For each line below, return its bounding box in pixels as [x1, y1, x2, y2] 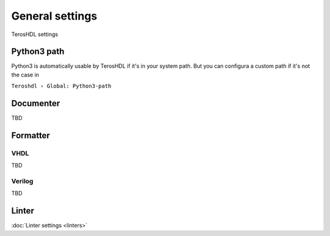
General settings [11, 9, 98, 23]
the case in [11, 71, 40, 78]
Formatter [11, 130, 50, 141]
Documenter [11, 98, 61, 109]
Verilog [11, 177, 34, 186]
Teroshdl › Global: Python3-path [11, 83, 112, 90]
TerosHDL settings [11, 31, 58, 38]
